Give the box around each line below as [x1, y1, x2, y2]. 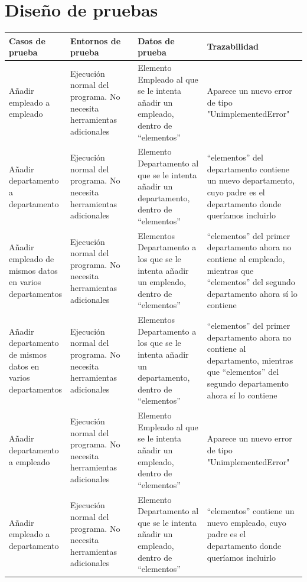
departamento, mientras [207, 354, 293, 366]
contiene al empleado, [207, 253, 285, 265]
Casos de [9, 34, 45, 47]
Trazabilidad [207, 40, 259, 53]
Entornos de [70, 34, 121, 47]
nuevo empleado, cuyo [207, 516, 286, 528]
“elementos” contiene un [207, 505, 295, 517]
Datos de [138, 34, 175, 47]
